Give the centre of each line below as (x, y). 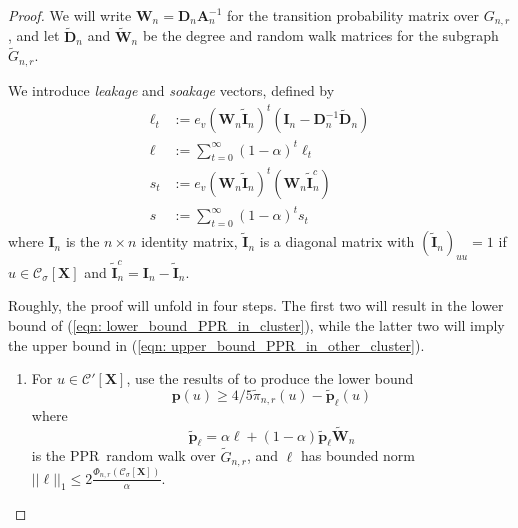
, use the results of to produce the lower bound (270, 378)
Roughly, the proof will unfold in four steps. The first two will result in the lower (256, 305)
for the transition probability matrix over (353, 15)
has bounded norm (358, 455)
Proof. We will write (70, 15)
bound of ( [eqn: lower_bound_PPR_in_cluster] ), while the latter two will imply (256, 324)
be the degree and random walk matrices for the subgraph (320, 35)
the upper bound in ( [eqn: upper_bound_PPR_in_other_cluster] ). (216, 344)
